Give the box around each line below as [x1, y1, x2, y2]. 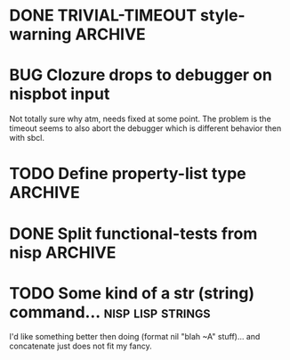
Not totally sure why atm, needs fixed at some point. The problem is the [9, 113, 271, 125]
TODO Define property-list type [9, 164, 246, 184]
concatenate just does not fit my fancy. [9, 340, 153, 352]
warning [9, 24, 72, 45]
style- [199, 5, 246, 26]
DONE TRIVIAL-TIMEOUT [9, 5, 197, 26]
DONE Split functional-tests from [9, 224, 258, 243]
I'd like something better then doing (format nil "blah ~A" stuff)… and [9, 331, 261, 342]
